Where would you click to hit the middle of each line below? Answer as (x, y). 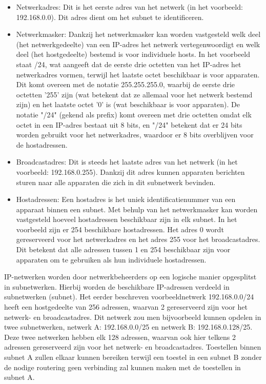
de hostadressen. (42, 144)
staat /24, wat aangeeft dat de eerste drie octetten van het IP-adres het (129, 64)
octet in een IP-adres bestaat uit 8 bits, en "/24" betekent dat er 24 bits (129, 124)
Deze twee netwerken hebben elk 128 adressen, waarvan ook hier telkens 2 (120, 337)
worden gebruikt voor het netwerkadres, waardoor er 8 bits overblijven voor (135, 135)
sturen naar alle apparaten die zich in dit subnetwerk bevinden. (116, 182)
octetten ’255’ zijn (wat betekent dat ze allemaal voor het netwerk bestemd (134, 94)
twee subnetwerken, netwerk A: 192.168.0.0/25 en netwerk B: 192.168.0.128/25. (128, 327)
